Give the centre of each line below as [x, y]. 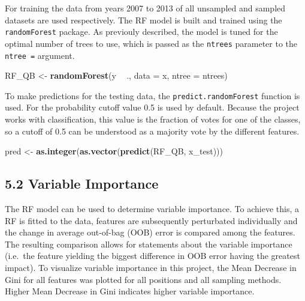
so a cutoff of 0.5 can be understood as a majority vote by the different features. [152, 131]
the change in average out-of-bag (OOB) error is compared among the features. [150, 232]
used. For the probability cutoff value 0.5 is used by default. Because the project [152, 107]
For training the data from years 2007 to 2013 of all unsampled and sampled [145, 8]
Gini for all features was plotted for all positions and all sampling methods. [143, 279]
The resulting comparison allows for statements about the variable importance [149, 244]
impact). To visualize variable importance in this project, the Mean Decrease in [151, 267]
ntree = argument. [40, 55]
